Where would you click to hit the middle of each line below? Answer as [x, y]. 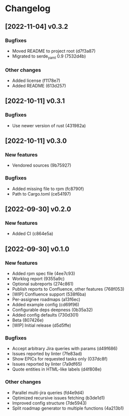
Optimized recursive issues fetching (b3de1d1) [58, 397]
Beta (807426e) [28, 320]
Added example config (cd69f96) [46, 305]
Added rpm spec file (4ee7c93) [44, 274]
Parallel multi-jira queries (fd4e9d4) [48, 393]
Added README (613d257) [39, 85]
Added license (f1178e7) [36, 80]
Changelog [28, 9]
